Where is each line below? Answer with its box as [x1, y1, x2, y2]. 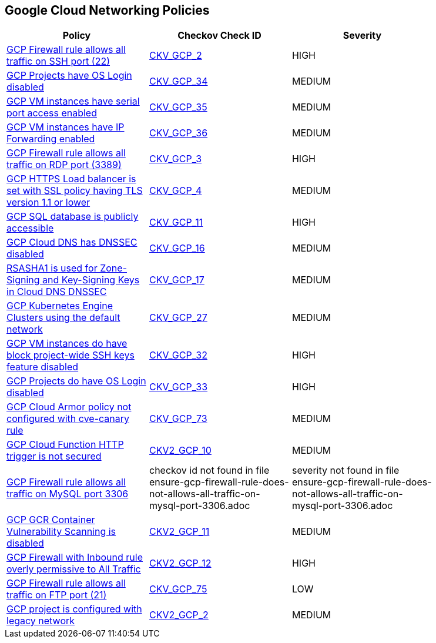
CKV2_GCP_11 [149, 525, 210, 538]
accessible [6, 222, 54, 235]
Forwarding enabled [6, 133, 95, 145]
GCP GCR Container [6, 514, 95, 526]
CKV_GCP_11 [149, 216, 203, 229]
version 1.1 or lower [6, 196, 90, 209]
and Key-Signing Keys [42, 274, 140, 286]
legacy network [6, 615, 75, 627]
